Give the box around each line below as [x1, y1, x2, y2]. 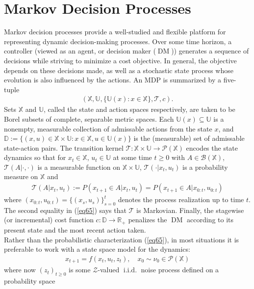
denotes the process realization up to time [118, 194, 244, 205]
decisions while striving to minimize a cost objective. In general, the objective [4, 55, 237, 65]
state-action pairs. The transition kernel [4, 142, 124, 153]
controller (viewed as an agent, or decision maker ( [4, 46, 156, 56]
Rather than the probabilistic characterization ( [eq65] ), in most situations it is [4, 234, 239, 244]
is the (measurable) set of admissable [133, 133, 245, 143]
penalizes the [128, 214, 167, 225]
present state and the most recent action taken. [4, 224, 146, 235]
